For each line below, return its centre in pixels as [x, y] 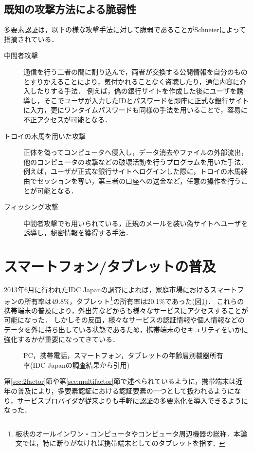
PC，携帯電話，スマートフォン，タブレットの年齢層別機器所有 [123, 355]
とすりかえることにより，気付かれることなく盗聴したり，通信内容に [132, 81]
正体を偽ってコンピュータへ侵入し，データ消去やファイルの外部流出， [136, 152]
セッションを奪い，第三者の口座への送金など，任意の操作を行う [139, 180]
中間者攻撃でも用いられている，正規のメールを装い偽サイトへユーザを [136, 223]
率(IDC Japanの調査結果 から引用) [77, 365]
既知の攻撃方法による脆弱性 [70, 9]
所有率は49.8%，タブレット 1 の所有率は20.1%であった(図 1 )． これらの [134, 300]
